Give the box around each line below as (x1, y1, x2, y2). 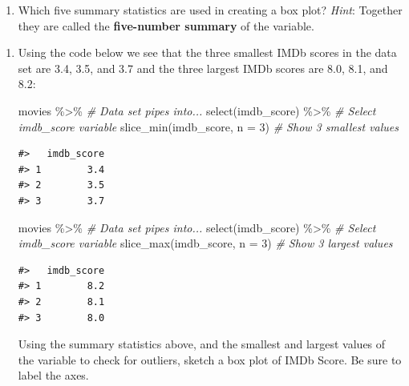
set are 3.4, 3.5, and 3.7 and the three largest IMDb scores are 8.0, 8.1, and (18, 59, 388, 76)
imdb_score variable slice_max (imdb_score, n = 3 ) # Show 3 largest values (18, 235, 393, 251)
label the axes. (18, 367, 89, 384)
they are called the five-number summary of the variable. (18, 17, 314, 34)
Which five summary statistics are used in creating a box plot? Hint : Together (18, 2, 403, 18)
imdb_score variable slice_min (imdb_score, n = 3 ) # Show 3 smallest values (18, 118, 399, 135)
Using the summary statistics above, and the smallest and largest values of (18, 336, 386, 352)
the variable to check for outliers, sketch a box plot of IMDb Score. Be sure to (18, 351, 402, 368)
